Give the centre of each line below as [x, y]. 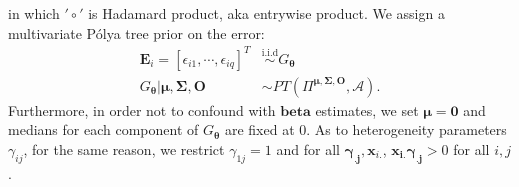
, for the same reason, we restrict [124, 148]
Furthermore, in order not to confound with [142, 109]
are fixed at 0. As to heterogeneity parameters [365, 129]
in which [34, 13]
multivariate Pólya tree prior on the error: [136, 32]
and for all [308, 148]
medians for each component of [103, 129]
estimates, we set [367, 109]
